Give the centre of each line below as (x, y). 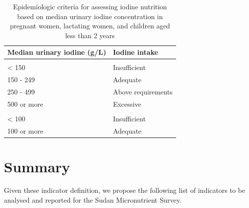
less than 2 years (90, 35)
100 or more (25, 130)
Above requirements (143, 92)
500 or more (25, 104)
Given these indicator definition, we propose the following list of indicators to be (124, 190)
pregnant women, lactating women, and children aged (90, 26)
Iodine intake (136, 52)
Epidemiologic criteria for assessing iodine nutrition (90, 6)
